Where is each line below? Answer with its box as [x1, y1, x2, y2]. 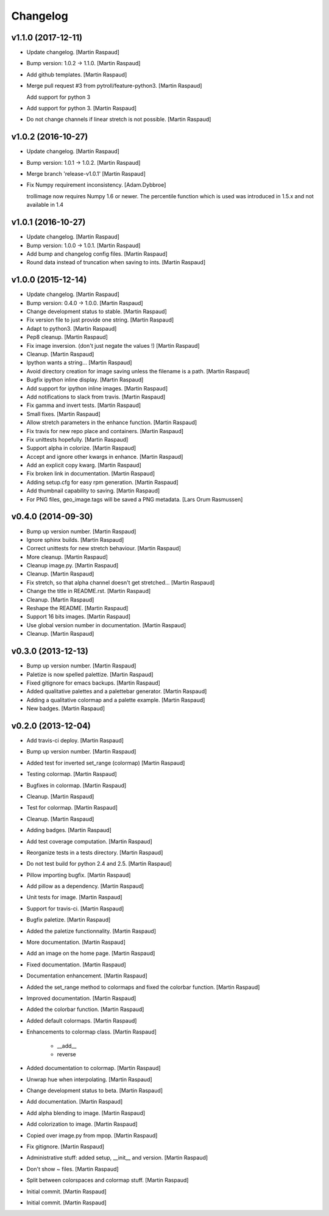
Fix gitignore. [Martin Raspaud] [26, 1143, 105, 1150]
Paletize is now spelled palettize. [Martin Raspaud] [26, 671, 154, 678]
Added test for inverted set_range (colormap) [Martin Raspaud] [26, 759, 185, 766]
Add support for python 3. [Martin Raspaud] [26, 104, 137, 112]
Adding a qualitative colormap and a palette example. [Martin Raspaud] [26, 696, 205, 703]
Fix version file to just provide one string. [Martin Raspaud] [26, 316, 174, 323]
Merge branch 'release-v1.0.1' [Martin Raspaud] [26, 170, 146, 178]
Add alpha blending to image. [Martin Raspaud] [26, 1109, 146, 1117]
